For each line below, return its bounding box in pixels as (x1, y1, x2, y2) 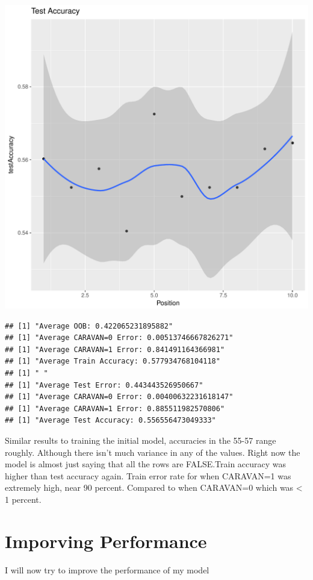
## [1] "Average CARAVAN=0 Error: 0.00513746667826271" (5, 333, 234, 342)
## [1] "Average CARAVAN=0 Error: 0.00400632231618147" (5, 392, 234, 402)
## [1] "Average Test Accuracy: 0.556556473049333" (5, 416, 216, 425)
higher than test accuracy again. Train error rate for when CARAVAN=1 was (5, 469, 291, 482)
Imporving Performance (5, 528, 207, 553)
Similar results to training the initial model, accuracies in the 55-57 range (5, 433, 276, 446)
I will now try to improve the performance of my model (5, 563, 209, 576)
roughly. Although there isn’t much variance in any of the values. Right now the (5, 446, 300, 458)
